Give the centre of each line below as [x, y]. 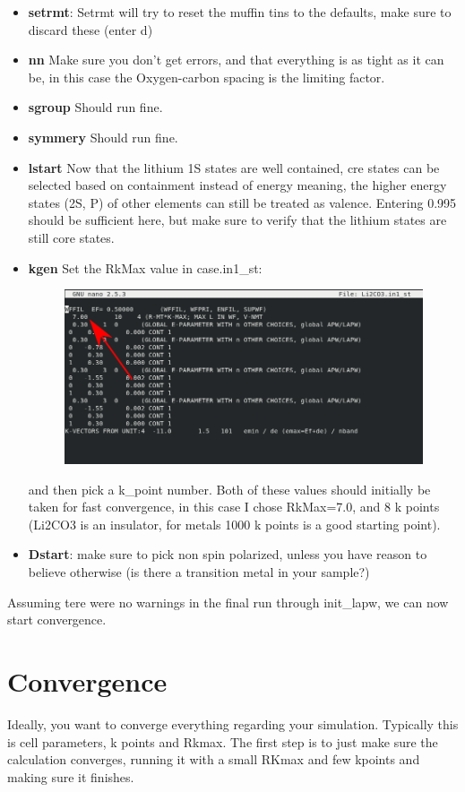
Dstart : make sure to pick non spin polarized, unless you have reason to [228, 554]
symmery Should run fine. [103, 137]
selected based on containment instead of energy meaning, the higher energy [237, 185]
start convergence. [57, 620]
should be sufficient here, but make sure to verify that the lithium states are [237, 220]
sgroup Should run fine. [95, 107]
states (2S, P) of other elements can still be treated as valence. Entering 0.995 [242, 202]
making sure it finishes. [71, 776]
